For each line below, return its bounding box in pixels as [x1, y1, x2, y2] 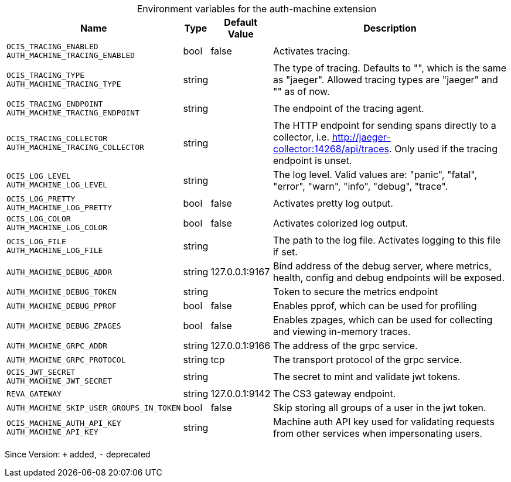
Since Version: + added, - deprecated [5, 449, 151, 459]
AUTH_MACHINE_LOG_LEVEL [6, 180, 108, 189]
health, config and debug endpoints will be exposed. [272, 272, 505, 283]
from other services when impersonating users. [272, 428, 482, 439]
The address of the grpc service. [272, 340, 418, 351]
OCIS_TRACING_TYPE [6, 71, 85, 80]
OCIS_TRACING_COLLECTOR [6, 134, 108, 143]
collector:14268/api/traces [272, 143, 390, 155]
